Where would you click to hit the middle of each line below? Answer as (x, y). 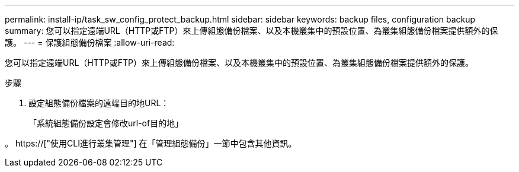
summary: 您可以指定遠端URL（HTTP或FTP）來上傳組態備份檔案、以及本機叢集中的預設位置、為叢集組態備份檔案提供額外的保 (252, 31)
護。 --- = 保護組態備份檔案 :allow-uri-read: (90, 42)
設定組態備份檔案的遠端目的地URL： (99, 103)
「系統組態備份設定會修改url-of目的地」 (106, 123)
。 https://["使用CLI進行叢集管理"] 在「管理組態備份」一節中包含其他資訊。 (151, 143)
